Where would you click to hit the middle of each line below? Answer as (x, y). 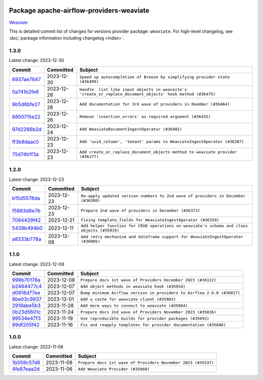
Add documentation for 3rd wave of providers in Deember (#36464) (155, 104)
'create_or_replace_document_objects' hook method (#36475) (148, 94)
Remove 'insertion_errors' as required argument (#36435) (145, 117)
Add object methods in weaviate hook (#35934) (133, 286)
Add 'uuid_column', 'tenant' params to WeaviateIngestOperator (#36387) (162, 142)
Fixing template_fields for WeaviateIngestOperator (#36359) (150, 220)
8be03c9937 (27, 299)
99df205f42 (26, 325)
